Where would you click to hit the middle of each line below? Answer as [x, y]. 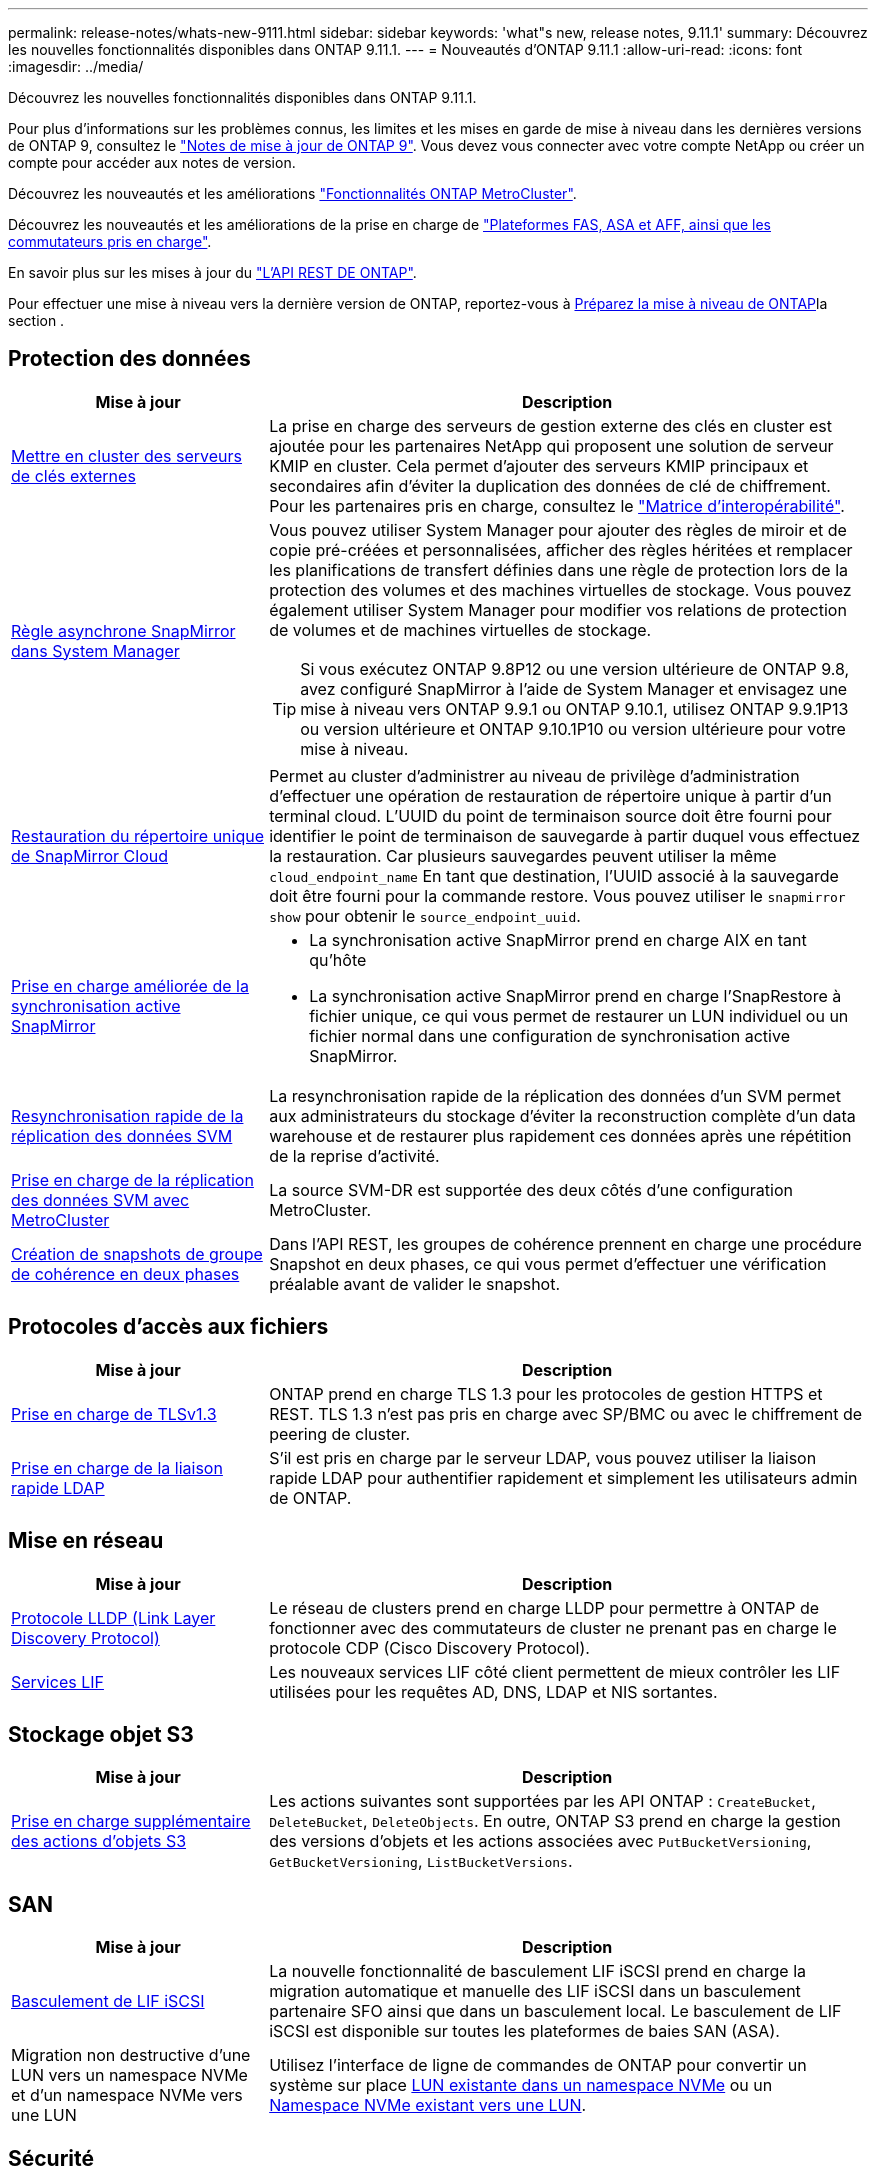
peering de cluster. [340, 1433]
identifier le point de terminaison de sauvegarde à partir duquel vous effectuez [565, 835]
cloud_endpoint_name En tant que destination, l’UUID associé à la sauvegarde [554, 875]
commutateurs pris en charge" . [110, 241]
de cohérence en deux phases [125, 1273]
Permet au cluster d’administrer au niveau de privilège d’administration [534, 775]
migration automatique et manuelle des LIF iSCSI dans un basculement [535, 1991]
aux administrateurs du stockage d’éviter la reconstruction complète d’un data [562, 1115]
